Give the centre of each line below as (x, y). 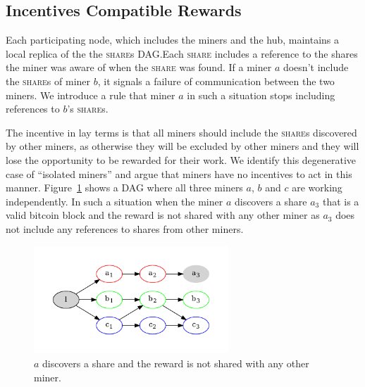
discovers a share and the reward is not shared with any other (176, 363)
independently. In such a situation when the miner (115, 201)
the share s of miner (48, 81)
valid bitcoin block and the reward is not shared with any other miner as (163, 215)
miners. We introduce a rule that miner (91, 95)
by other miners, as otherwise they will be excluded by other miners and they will (182, 146)
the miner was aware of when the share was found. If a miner (139, 67)
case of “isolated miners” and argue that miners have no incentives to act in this (179, 173)
